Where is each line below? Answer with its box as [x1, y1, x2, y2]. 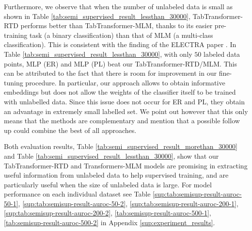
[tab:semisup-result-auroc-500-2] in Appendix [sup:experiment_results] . [4, 217, 215, 228]
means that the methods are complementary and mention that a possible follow [4, 115, 240, 126]
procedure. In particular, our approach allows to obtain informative [25, 77, 225, 87]
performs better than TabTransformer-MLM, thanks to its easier [20, 20, 213, 31]
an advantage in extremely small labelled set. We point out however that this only [4, 106, 248, 116]
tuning [4, 77, 23, 87]
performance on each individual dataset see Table [4, 189, 151, 199]
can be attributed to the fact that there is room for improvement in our [4, 68, 217, 78]
